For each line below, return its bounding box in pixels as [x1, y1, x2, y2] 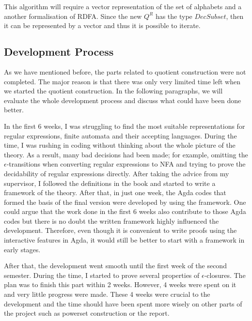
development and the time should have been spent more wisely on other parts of [4, 298, 242, 308]
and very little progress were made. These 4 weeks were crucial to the [4, 289, 210, 299]
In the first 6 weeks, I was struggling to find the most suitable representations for [4, 121, 245, 131]
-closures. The [204, 270, 246, 280]
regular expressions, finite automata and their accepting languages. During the [4, 130, 237, 140]
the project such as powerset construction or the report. [4, 308, 170, 318]
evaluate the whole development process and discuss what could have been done [4, 95, 241, 105]
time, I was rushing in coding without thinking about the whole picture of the [4, 140, 236, 150]
